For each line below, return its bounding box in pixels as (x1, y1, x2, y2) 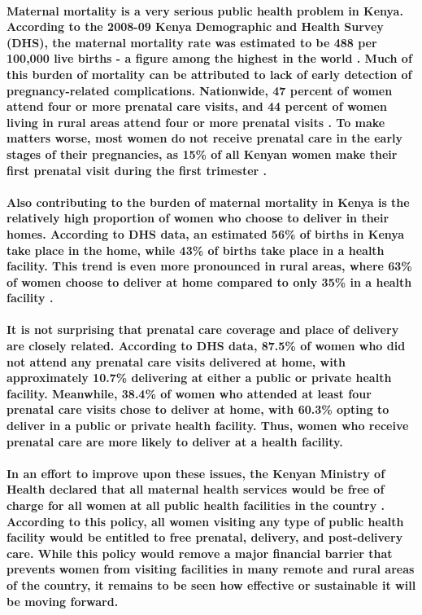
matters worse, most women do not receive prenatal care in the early (7, 130, 402, 147)
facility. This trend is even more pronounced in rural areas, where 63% (7, 257, 412, 275)
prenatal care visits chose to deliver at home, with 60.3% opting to (7, 401, 389, 418)
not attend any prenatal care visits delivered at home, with (7, 353, 346, 370)
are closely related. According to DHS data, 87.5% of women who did (7, 337, 406, 354)
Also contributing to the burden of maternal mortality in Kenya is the (7, 193, 410, 210)
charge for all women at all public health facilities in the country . (7, 497, 385, 513)
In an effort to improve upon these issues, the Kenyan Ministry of (7, 464, 385, 481)
